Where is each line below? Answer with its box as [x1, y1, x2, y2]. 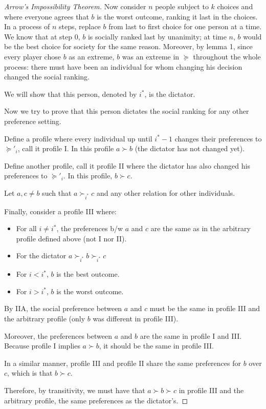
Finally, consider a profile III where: [4, 206, 117, 216]
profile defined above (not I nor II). [16, 233, 127, 243]
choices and [217, 1, 253, 11]
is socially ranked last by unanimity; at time [87, 31, 227, 42]
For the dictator [16, 250, 66, 261]
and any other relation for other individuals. [97, 187, 235, 198]
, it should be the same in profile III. [99, 340, 214, 351]
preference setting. [4, 115, 61, 126]
